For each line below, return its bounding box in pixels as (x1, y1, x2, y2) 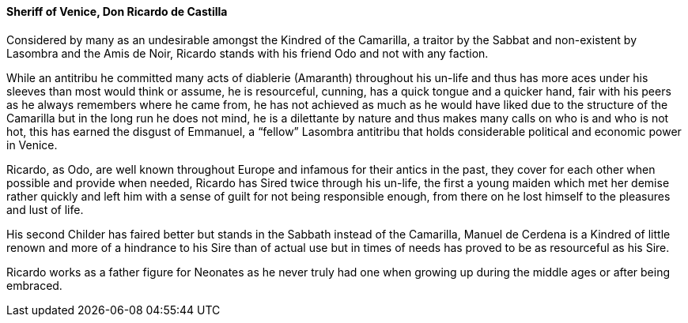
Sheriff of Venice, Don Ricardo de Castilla (6, 5, 228, 18)
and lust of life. (6, 202, 84, 216)
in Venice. (6, 137, 58, 152)
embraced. (6, 278, 62, 292)
